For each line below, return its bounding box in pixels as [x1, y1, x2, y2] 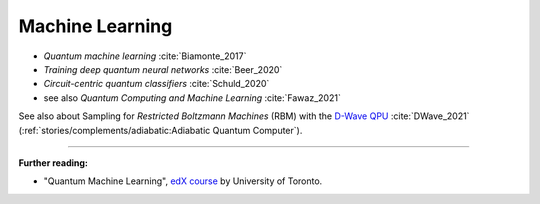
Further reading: [18, 156, 89, 169]
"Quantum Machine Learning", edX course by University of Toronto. [43, 175, 323, 187]
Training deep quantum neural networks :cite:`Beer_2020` [43, 63, 283, 75]
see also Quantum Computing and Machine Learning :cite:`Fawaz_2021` [43, 91, 342, 104]
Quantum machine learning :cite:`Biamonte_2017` [43, 50, 247, 62]
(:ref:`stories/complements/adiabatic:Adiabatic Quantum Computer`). [18, 124, 303, 136]
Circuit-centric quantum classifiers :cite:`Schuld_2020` [43, 78, 270, 90]
